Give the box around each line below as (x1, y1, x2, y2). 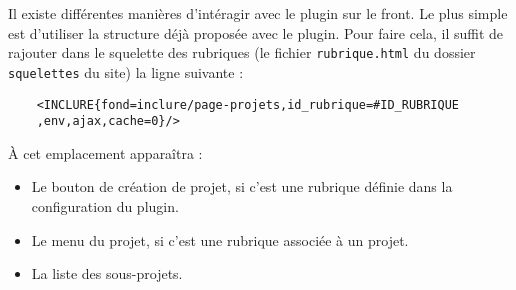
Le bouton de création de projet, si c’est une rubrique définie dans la (31, 176, 453, 197)
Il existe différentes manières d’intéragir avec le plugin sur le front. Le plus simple (8, 3, 508, 23)
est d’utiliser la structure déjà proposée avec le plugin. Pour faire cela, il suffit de (8, 22, 504, 43)
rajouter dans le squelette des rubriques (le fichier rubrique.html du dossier (8, 42, 476, 63)
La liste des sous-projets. (31, 263, 183, 284)
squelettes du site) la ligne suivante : (8, 61, 244, 82)
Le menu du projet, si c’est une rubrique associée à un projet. (31, 229, 409, 250)
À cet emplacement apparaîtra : (8, 142, 203, 163)
